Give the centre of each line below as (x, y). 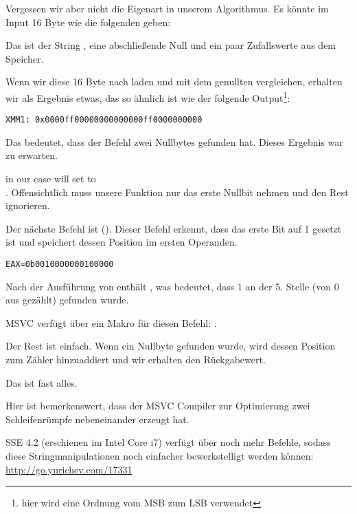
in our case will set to (51, 179)
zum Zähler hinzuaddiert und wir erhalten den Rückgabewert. (136, 360)
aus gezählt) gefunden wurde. (67, 300)
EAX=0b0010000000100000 (60, 265)
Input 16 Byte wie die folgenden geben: (88, 22)
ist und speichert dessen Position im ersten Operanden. (122, 242)
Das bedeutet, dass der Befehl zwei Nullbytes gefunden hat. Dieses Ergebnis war (174, 141)
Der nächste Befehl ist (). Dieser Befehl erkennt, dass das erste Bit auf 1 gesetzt (174, 228)
